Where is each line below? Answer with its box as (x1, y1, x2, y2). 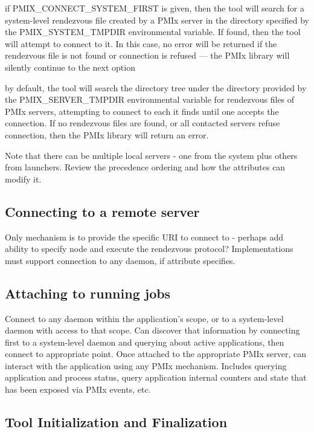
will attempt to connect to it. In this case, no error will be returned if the (5, 37, 277, 50)
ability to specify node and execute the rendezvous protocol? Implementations (5, 242, 293, 255)
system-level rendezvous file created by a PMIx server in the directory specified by (5, 13, 309, 26)
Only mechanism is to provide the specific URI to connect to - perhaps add (5, 230, 283, 243)
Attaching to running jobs (5, 283, 171, 302)
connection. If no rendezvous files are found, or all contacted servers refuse (5, 117, 280, 129)
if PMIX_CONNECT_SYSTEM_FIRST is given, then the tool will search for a (5, 2, 304, 14)
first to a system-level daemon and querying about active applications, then (5, 335, 284, 348)
